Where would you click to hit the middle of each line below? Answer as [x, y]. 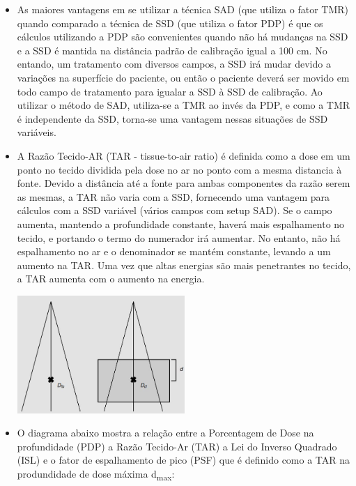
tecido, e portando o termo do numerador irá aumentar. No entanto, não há [179, 237]
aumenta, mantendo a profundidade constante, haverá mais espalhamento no [181, 223]
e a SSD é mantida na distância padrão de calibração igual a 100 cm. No [172, 50]
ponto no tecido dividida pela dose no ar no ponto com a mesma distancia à [179, 169]
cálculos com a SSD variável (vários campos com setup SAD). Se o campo [175, 210]
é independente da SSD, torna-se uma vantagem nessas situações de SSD [172, 118]
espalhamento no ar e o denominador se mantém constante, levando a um [174, 251]
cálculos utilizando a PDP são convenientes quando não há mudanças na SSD [183, 37]
